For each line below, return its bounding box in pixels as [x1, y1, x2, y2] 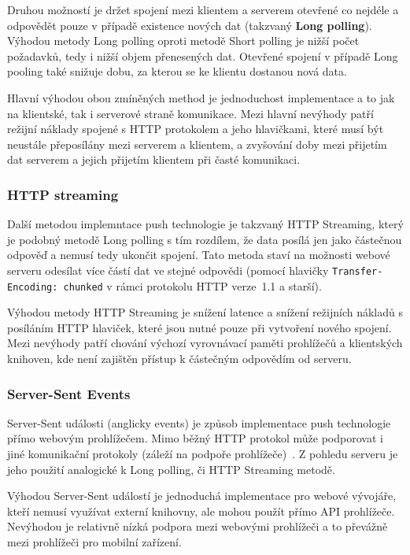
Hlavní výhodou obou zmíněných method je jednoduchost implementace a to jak [7, 89, 395, 105]
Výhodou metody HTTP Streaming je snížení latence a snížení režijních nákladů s [7, 304, 403, 320]
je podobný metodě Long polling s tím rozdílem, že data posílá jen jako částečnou [7, 231, 402, 247]
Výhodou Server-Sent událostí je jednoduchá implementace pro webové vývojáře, [7, 487, 397, 504]
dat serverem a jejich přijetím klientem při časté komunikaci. [7, 151, 301, 168]
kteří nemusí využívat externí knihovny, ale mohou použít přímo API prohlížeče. [7, 502, 395, 519]
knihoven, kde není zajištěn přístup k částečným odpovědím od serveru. [7, 350, 352, 367]
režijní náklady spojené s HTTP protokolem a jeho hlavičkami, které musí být [7, 120, 384, 137]
